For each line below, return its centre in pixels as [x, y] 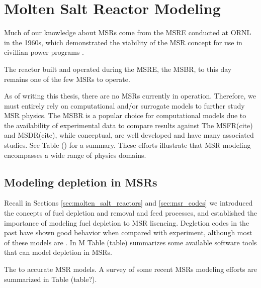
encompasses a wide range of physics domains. [75, 155]
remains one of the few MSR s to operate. [67, 79]
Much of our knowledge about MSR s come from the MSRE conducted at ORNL [128, 32]
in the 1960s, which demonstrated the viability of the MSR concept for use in [123, 42]
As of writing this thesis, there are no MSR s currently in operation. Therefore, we [130, 96]
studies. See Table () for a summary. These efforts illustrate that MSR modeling [127, 145]
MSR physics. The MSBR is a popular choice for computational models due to [125, 115]
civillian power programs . [44, 52]
